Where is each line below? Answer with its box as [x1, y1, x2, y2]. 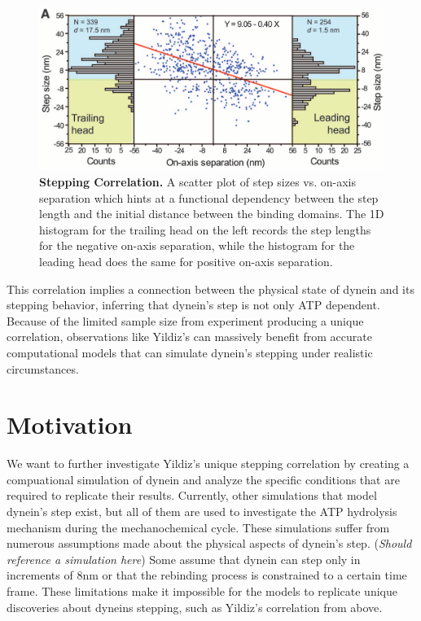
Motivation [7, 408, 133, 441]
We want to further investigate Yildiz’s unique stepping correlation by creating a [7, 455, 410, 472]
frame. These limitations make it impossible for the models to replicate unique [7, 583, 397, 600]
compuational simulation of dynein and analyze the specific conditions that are [7, 470, 400, 488]
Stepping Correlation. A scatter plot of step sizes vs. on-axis [39, 173, 357, 190]
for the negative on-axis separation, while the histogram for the [39, 237, 355, 254]
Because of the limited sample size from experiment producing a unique [7, 312, 364, 329]
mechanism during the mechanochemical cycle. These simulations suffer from [7, 518, 390, 536]
